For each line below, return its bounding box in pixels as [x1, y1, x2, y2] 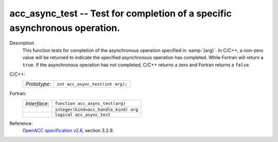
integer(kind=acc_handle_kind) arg [55, 106, 138, 112]
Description [9, 40, 34, 46]
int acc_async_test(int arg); [57, 81, 128, 87]
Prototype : [25, 80, 51, 87]
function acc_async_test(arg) [55, 101, 126, 106]
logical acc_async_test [55, 112, 111, 117]
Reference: [9, 120, 33, 126]
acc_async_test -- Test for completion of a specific [9, 8, 232, 19]
